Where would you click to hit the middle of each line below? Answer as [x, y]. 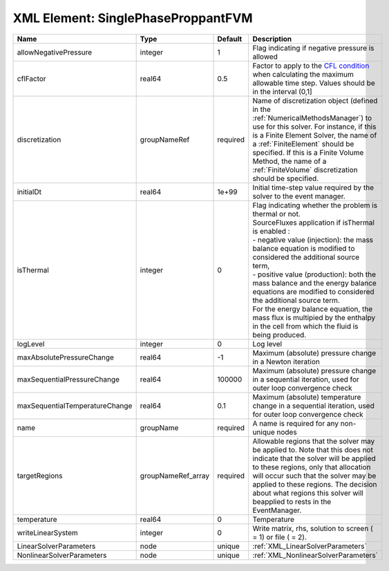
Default [230, 39]
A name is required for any [295, 423]
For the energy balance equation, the [313, 309]
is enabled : [271, 231]
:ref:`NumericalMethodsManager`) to [312, 118]
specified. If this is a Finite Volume [308, 152]
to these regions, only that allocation [312, 467]
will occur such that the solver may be [314, 476]
